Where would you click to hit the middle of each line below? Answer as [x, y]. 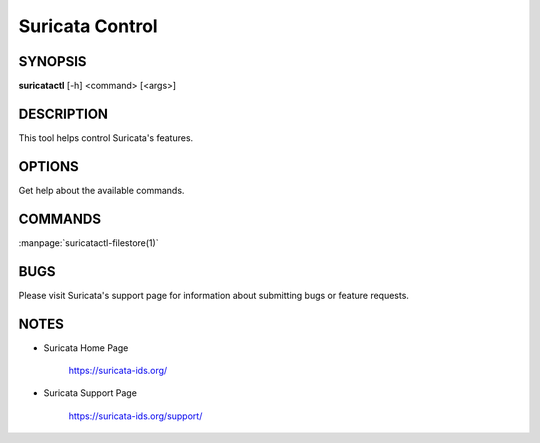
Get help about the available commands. [101, 190]
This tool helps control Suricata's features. [106, 137]
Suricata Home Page [86, 347]
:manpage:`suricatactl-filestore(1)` [88, 242]
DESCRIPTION [63, 113]
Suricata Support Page [90, 393]
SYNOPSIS [52, 61]
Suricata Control [88, 26]
